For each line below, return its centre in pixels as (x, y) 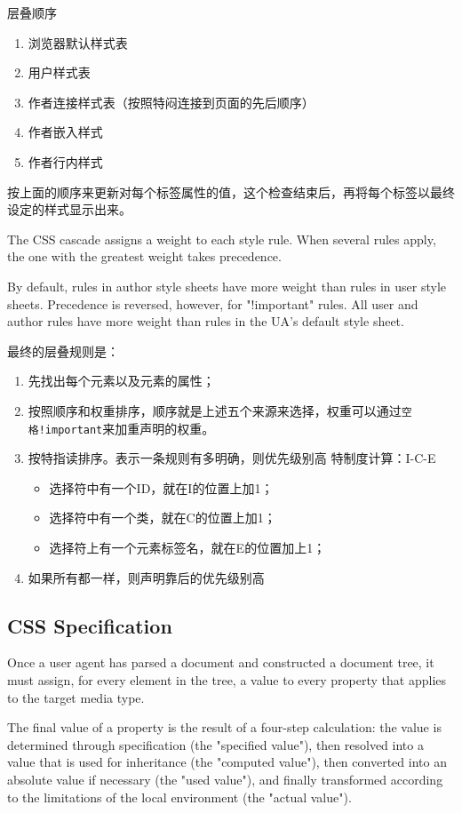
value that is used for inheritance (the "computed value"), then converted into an (227, 762)
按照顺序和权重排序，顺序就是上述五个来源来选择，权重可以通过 (215, 410)
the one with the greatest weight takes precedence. (144, 256)
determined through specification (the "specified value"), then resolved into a (215, 744)
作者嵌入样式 (65, 132)
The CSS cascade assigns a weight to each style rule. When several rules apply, (222, 239)
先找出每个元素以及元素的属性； (121, 381)
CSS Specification (90, 625)
